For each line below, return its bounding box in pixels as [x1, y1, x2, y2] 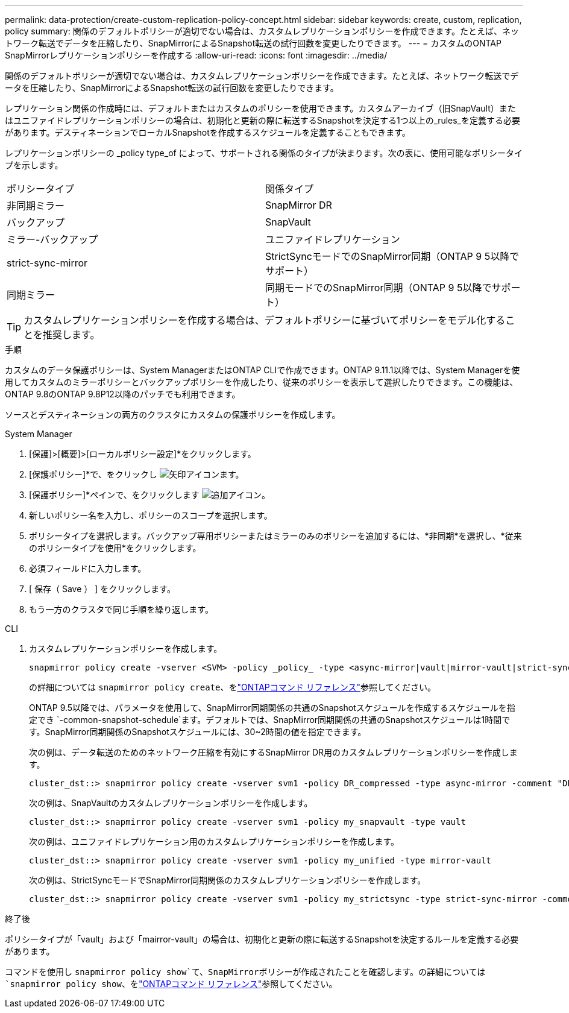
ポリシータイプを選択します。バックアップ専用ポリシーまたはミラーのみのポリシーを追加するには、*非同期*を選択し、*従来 [29, 531, 522, 541]
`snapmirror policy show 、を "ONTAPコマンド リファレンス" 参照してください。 [5, 979, 338, 989]
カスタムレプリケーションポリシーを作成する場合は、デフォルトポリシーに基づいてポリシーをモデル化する [24, 314, 506, 326]
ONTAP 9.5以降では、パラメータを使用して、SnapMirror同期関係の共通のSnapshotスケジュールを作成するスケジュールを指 [29, 702, 515, 713]
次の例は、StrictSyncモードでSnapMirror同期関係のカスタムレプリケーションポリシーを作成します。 [29, 875, 426, 885]
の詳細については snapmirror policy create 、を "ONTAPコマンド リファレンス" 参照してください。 [29, 682, 436, 692]
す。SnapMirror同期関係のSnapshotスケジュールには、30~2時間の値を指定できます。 [29, 727, 366, 737]
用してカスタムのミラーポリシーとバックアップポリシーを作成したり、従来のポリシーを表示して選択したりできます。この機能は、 [5, 377, 518, 387]
